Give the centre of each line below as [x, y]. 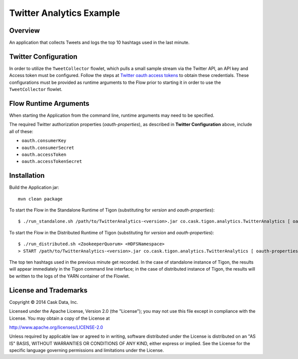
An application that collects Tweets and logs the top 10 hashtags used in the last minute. [99, 43]
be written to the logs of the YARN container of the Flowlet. [70, 276]
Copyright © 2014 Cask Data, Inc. [44, 302]
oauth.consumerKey [44, 141]
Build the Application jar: [34, 187]
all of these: [21, 131]
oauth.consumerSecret [48, 147]
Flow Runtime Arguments [49, 104]
